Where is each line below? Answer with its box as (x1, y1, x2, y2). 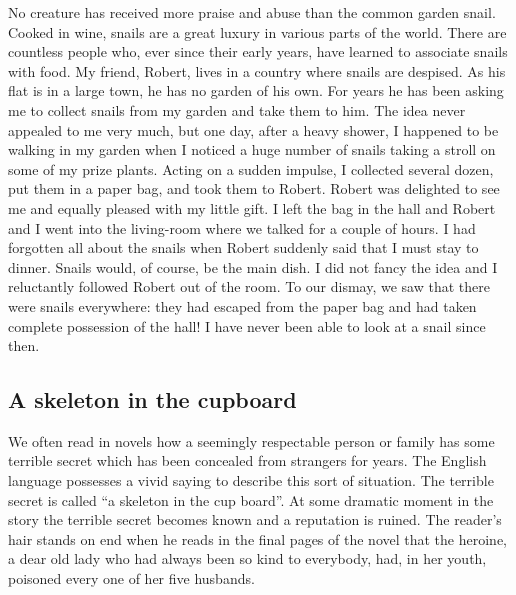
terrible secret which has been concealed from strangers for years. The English (8, 450, 487, 471)
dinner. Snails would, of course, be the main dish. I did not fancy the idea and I (8, 256, 498, 277)
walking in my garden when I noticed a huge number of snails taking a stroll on (8, 139, 496, 160)
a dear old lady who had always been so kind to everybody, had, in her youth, (8, 548, 487, 569)
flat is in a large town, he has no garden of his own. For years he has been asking (8, 80, 504, 101)
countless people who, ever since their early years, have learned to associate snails (8, 41, 508, 62)
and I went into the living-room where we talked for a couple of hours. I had (8, 217, 476, 238)
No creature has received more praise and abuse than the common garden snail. (8, 2, 496, 22)
